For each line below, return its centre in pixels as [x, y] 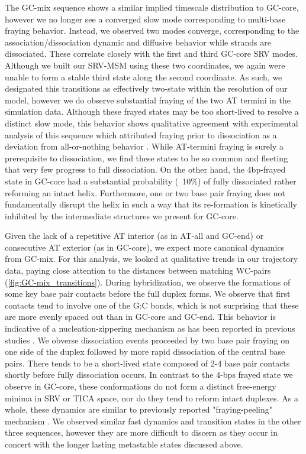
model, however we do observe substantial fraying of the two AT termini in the [148, 100]
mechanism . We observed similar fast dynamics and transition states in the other [153, 421]
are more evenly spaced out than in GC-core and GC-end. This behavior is [140, 317]
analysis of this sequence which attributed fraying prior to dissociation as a [141, 134]
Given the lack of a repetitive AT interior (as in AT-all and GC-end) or [134, 236]
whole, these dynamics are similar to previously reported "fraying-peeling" [139, 409]
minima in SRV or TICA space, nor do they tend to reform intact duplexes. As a [152, 398]
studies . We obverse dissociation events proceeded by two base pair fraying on [147, 340]
